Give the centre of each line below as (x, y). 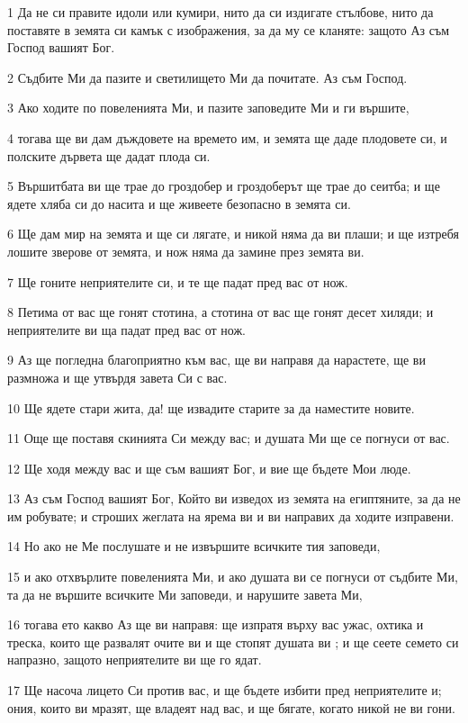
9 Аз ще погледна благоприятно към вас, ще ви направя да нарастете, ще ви (216, 360)
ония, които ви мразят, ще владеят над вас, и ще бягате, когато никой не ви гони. (231, 707)
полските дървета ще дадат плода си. (109, 155)
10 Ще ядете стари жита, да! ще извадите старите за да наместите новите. (211, 407)
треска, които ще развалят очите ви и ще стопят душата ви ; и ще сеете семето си (233, 642)
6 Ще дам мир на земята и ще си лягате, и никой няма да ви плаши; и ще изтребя (233, 234)
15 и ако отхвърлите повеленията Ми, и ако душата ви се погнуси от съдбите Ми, (233, 577)
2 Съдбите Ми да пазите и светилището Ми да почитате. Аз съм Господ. (207, 77)
